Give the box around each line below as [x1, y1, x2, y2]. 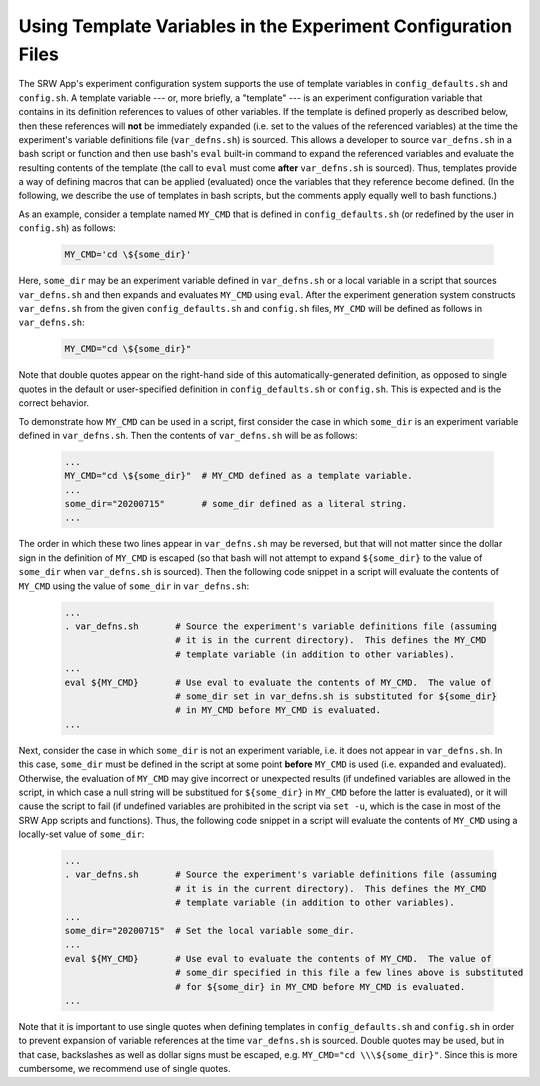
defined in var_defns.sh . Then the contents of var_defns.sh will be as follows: [18, 429, 358, 441]
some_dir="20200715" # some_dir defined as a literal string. [64, 498, 408, 510]
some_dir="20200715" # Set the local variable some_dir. [64, 925, 355, 936]
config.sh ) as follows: [18, 222, 117, 234]
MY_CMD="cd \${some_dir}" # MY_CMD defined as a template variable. [64, 470, 413, 482]
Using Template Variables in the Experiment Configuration [18, 15, 513, 37]
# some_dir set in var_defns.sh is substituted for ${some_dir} [175, 690, 497, 702]
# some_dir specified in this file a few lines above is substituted [175, 967, 524, 979]
